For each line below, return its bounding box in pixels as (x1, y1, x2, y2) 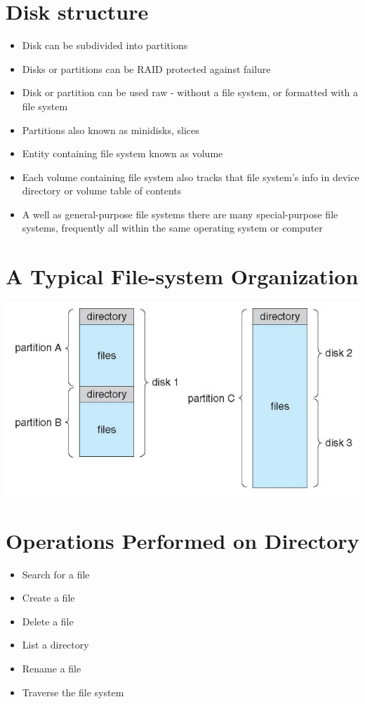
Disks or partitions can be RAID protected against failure (22, 61, 271, 76)
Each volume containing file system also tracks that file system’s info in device (22, 169, 359, 184)
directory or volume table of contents (22, 183, 182, 198)
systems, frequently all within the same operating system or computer (22, 220, 323, 235)
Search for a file (22, 566, 90, 581)
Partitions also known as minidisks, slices (22, 122, 199, 137)
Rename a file (22, 660, 81, 675)
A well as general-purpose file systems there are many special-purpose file (22, 206, 338, 221)
